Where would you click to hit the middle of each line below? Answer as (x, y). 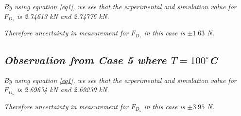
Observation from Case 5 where (85, 59)
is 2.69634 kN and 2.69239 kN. (63, 90)
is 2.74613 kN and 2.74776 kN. (63, 16)
